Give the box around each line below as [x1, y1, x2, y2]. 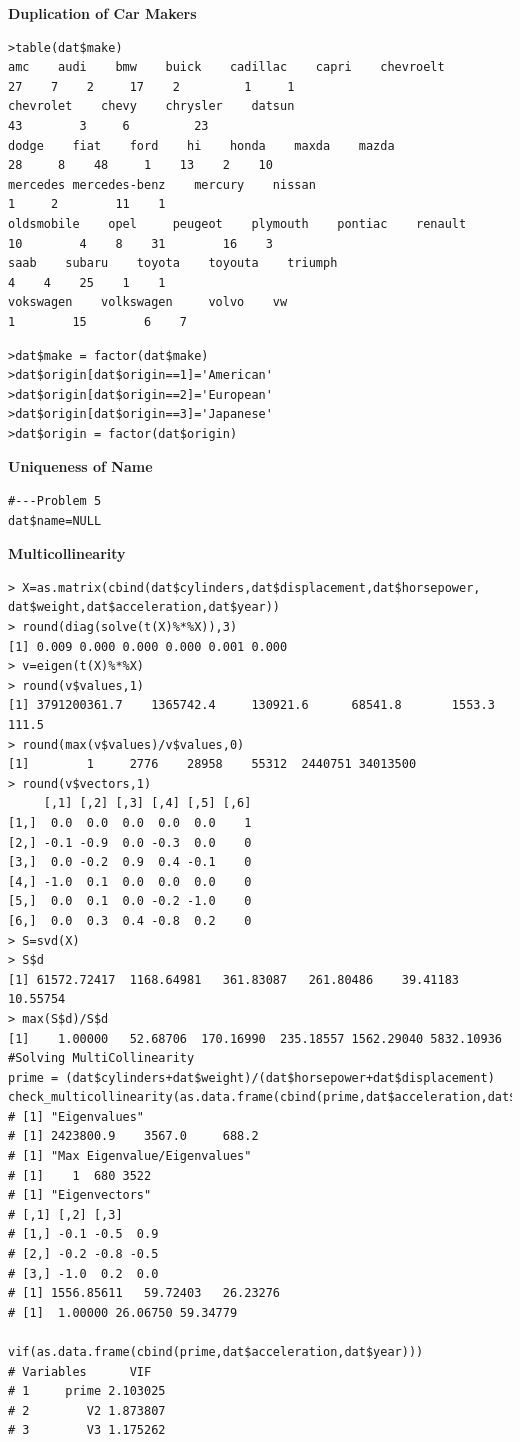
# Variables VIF [8, 1364, 152, 1379]
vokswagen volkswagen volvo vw [8, 295, 288, 310]
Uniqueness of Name [8, 456, 153, 477]
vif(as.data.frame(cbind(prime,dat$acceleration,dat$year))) [8, 1345, 424, 1359]
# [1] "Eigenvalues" [8, 1109, 145, 1124]
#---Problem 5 [8, 494, 102, 509]
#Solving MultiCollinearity [8, 1051, 195, 1066]
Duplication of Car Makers [8, 3, 197, 23]
